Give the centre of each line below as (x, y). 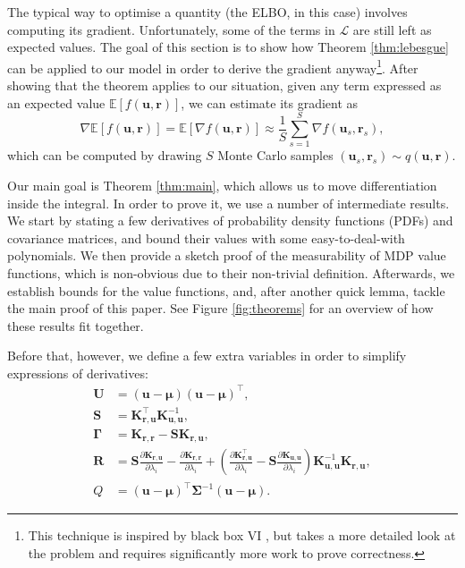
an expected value (56, 102)
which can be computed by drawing (105, 155)
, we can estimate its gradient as (270, 102)
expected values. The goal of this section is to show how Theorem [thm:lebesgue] (228, 47)
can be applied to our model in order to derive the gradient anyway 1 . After (213, 66)
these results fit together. (76, 325)
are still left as (392, 29)
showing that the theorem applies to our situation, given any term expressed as (224, 85)
